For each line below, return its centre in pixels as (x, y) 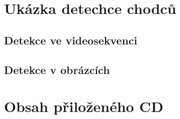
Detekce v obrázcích (57, 69)
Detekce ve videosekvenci (71, 40)
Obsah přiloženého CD (84, 106)
